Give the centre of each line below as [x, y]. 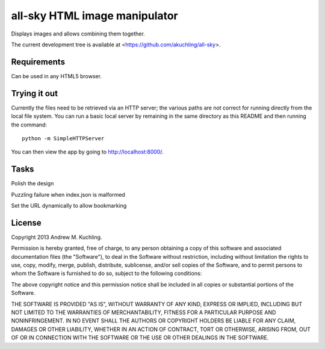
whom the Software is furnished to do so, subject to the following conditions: [107, 273]
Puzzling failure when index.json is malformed [68, 194]
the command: [29, 125]
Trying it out [35, 93]
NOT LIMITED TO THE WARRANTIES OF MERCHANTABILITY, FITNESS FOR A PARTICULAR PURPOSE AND [144, 312]
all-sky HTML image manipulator [95, 16]
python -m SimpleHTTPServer [63, 138]
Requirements [38, 62]
